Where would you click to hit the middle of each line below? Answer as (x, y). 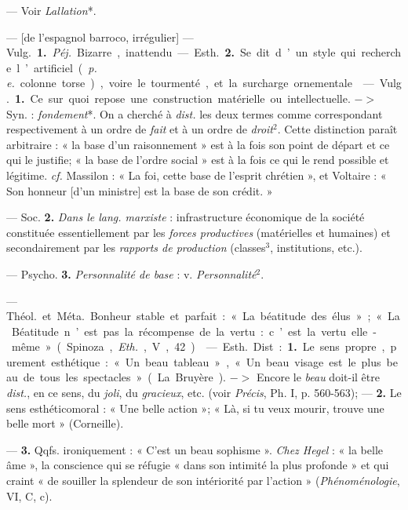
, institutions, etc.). (316, 248)
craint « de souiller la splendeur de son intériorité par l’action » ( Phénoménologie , (203, 481)
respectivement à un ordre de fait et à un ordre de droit (140, 129)
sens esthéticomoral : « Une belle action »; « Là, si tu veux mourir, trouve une (195, 408)
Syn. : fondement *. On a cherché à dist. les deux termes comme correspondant (195, 113)
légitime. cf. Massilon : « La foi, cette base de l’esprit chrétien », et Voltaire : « (197, 175)
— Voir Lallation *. (51, 10)
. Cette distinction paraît (337, 129)
